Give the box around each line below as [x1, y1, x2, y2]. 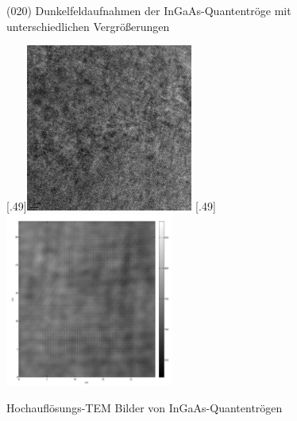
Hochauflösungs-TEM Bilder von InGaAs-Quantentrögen [6, 400, 283, 416]
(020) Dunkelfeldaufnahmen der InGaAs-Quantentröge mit [6, 2, 291, 18]
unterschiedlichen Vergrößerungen [6, 17, 170, 34]
